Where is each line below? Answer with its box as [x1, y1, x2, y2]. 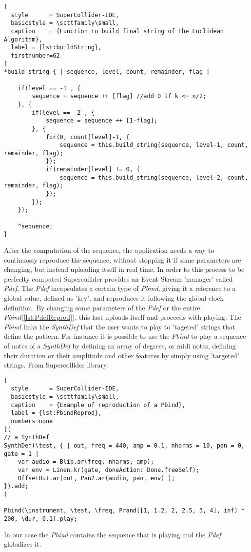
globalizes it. [4, 539, 41, 549]
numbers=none [11, 418, 53, 425]
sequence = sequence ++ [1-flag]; [45, 117, 157, 124]
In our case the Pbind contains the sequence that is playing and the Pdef [4, 529, 221, 539]
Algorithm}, [4, 36, 42, 43]
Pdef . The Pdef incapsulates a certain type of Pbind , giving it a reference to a [4, 283, 236, 293]
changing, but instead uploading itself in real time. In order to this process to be [4, 264, 245, 274]
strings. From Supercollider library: [4, 360, 109, 370]
